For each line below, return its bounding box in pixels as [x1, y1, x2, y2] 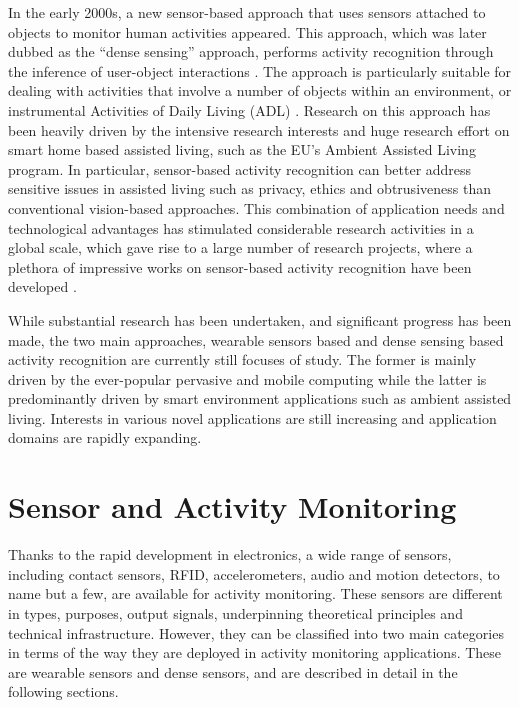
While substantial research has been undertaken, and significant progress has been [8, 309, 512, 330]
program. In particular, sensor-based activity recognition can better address [8, 158, 472, 179]
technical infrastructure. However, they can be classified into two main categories [8, 622, 504, 643]
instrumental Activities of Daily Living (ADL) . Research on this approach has [8, 99, 491, 120]
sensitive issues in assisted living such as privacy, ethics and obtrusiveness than [8, 178, 491, 199]
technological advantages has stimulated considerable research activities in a [8, 217, 474, 238]
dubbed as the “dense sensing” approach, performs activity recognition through [8, 41, 494, 62]
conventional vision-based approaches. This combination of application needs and [8, 197, 505, 218]
